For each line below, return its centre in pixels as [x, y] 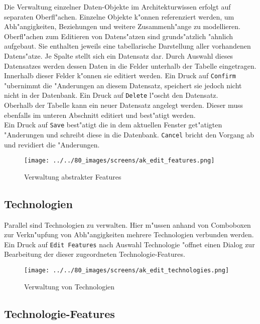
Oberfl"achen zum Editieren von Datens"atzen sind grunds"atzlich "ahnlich [119, 36]
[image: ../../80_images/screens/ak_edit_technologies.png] [127, 271]
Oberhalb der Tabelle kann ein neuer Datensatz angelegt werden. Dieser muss [124, 105]
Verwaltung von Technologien [70, 286]
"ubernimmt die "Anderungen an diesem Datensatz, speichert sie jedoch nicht [123, 85]
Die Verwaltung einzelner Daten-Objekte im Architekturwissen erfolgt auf [117, 7]
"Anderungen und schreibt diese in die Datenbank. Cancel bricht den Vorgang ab [129, 134]
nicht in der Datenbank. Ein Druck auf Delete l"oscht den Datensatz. [111, 95]
